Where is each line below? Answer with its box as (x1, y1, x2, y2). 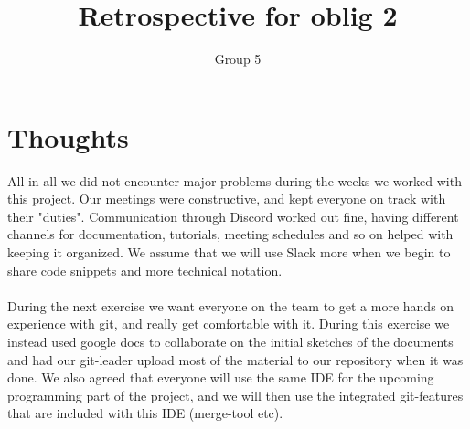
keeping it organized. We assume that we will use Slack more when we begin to (7, 243, 451, 262)
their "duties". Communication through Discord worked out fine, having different (7, 206, 459, 225)
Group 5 (214, 49, 262, 68)
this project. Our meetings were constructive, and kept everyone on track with (7, 189, 446, 208)
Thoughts (7, 118, 129, 155)
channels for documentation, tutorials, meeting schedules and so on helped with (7, 225, 454, 244)
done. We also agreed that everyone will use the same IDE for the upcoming (7, 368, 434, 387)
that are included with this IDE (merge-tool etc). (7, 403, 283, 423)
